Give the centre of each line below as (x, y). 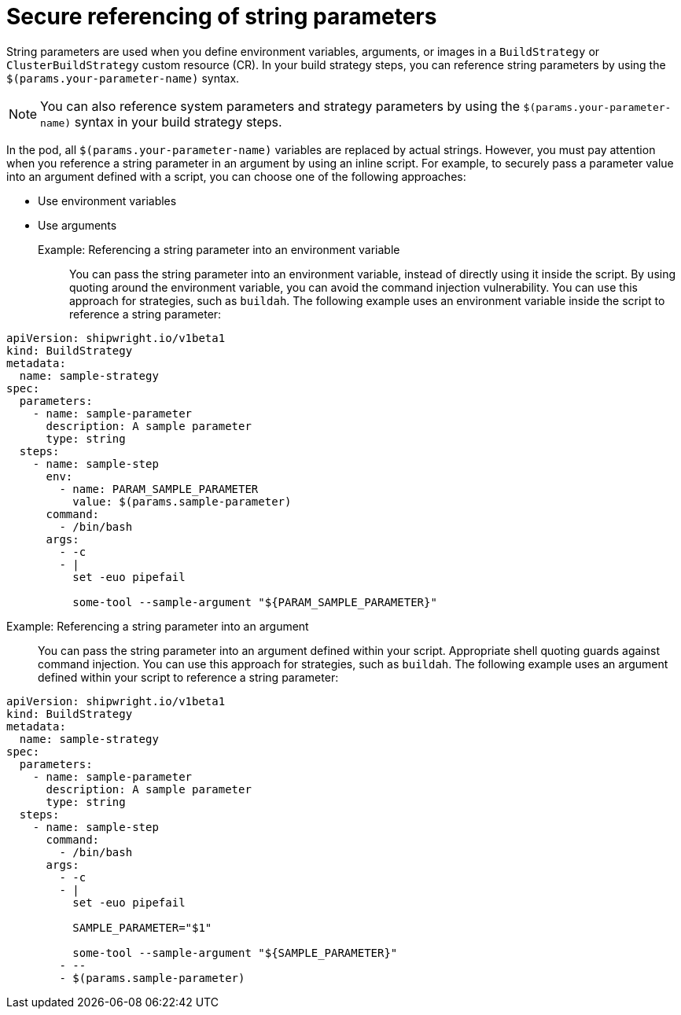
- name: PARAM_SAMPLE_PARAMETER (159, 489)
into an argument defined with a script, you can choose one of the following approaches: (236, 176)
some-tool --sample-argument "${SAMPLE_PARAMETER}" (235, 952)
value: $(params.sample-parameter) (182, 501)
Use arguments (77, 225)
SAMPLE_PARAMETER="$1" (142, 927)
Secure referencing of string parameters (222, 17)
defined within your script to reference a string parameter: (188, 677)
